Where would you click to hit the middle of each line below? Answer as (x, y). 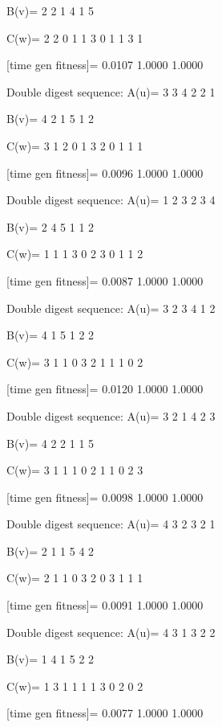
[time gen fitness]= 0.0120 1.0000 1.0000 (105, 389)
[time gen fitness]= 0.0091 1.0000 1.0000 (105, 605)
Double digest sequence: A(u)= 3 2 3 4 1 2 (111, 308)
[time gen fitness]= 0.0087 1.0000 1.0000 (105, 280)
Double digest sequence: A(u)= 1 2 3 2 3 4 (111, 200)
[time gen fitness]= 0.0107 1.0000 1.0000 (105, 65)
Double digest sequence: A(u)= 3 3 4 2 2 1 (111, 91)
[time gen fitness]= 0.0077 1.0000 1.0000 (105, 713)
